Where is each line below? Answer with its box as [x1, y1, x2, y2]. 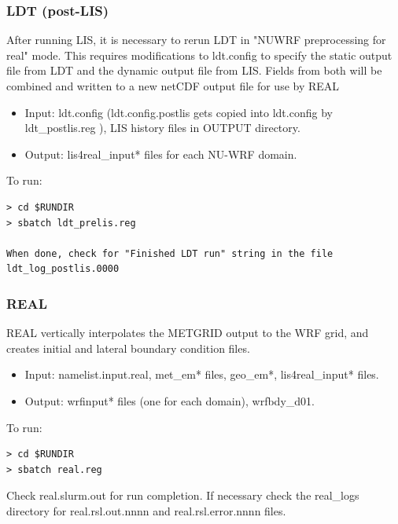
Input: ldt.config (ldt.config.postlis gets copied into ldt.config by [24, 104, 333, 120]
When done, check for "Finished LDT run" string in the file [6, 247, 334, 259]
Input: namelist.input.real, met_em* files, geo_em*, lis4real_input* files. [24, 366, 379, 383]
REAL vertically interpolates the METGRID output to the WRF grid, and [6, 324, 369, 341]
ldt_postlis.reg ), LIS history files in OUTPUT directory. [24, 119, 300, 136]
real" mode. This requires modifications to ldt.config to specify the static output [6, 46, 392, 63]
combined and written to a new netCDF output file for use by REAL [6, 78, 340, 93]
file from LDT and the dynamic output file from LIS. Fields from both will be [6, 62, 382, 79]
